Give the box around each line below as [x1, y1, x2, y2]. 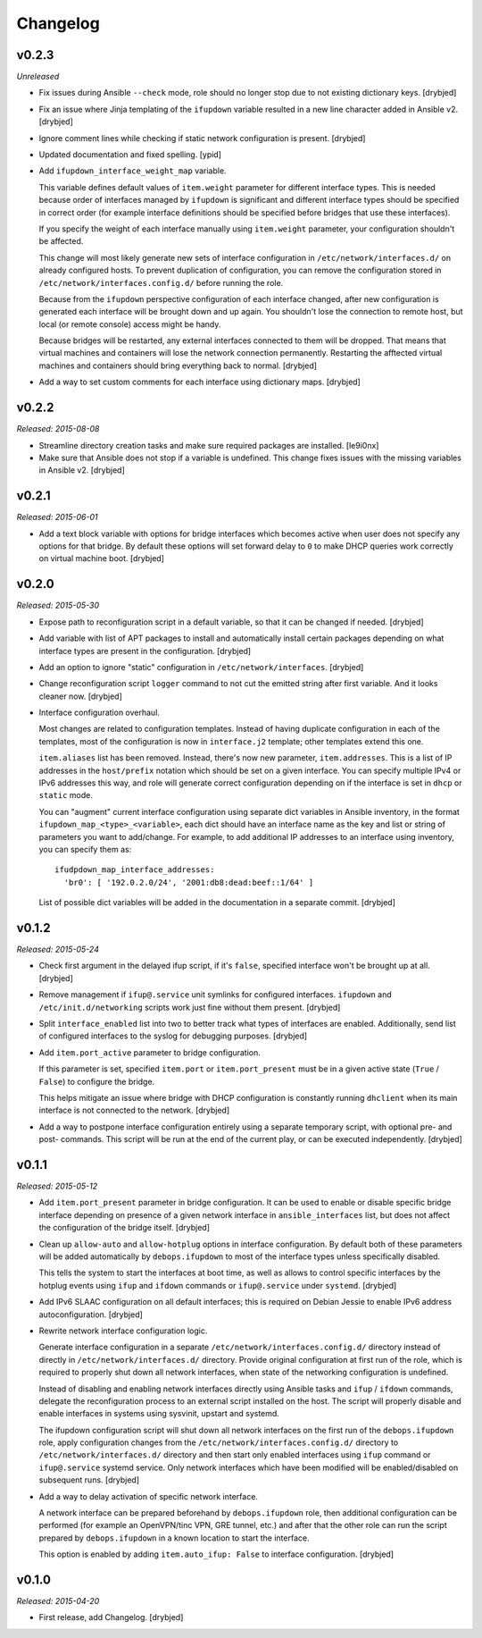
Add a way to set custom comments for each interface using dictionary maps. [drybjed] [38, 376, 361, 388]
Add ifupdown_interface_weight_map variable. [38, 165, 227, 176]
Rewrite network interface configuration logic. [38, 1325, 208, 1336]
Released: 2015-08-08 [16, 424, 100, 434]
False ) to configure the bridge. [38, 1076, 155, 1087]
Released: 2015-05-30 [16, 600, 100, 611]
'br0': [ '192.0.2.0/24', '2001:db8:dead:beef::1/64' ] [63, 877, 314, 887]
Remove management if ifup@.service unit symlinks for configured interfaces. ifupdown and [38, 989, 392, 1000]
